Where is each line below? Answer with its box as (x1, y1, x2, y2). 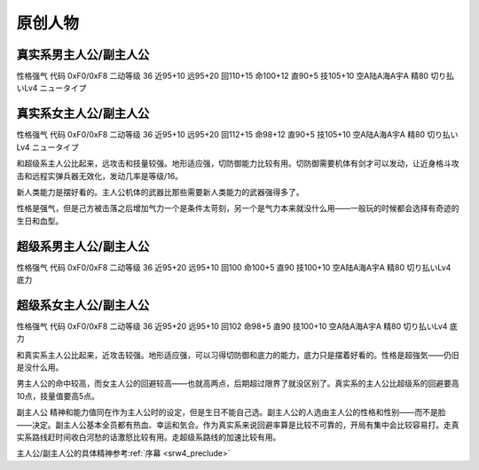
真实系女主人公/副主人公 (16, 106, 150, 121)
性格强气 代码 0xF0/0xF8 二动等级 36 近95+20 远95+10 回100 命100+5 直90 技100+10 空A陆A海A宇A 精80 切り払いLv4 (16, 262, 452, 272)
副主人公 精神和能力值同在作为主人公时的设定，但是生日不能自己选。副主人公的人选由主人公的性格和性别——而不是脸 (16, 407, 446, 418)
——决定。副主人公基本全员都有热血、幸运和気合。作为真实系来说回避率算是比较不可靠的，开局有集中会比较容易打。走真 (16, 419, 459, 430)
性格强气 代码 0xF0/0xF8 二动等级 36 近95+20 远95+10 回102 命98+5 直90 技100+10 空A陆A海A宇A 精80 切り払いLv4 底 (16, 320, 459, 332)
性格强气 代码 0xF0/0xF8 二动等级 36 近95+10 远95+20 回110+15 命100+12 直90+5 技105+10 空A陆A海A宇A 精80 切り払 (16, 71, 454, 82)
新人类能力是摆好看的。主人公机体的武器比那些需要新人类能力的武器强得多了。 (16, 186, 304, 197)
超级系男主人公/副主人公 (16, 239, 150, 254)
